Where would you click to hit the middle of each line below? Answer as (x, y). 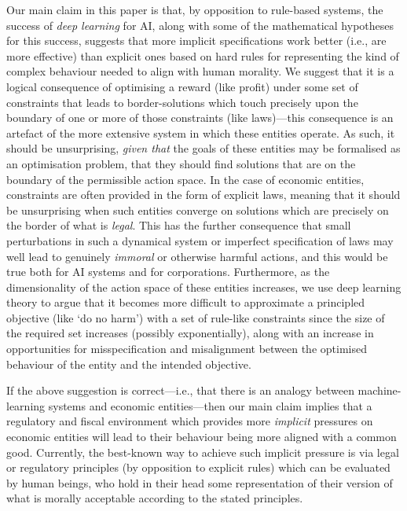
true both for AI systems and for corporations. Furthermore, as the (168, 272)
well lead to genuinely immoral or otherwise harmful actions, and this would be (197, 256)
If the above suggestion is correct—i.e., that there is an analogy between (180, 390)
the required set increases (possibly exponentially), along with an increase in (190, 333)
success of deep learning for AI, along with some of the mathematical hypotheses (200, 25)
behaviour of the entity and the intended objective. (129, 364)
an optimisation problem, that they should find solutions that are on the (181, 163)
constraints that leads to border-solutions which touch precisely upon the (182, 102)
